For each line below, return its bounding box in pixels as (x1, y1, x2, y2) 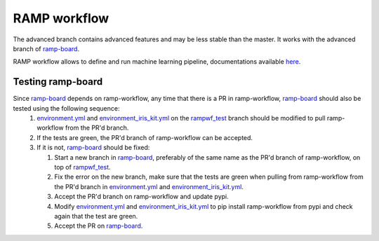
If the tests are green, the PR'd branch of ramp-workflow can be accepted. (36, 133, 253, 142)
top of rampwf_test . (54, 163, 112, 171)
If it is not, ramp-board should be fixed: (36, 144, 150, 152)
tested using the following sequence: (13, 104, 120, 112)
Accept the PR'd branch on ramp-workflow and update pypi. (54, 193, 230, 201)
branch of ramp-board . (13, 44, 80, 53)
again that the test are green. (54, 212, 138, 220)
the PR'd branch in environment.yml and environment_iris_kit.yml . (54, 182, 244, 191)
